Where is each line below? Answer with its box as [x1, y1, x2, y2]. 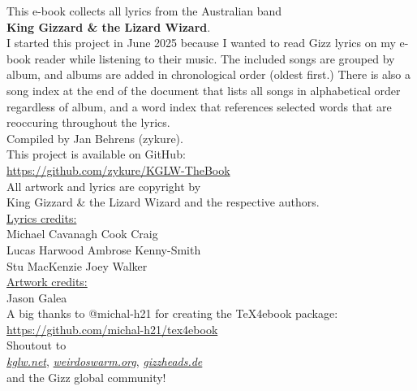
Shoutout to [6, 337, 67, 354]
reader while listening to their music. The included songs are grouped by [34, 50, 395, 67]
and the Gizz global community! [6, 368, 166, 385]
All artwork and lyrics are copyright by [6, 177, 201, 194]
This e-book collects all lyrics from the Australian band [6, 2, 282, 19]
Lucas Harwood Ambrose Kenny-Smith [6, 241, 201, 258]
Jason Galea [6, 289, 67, 306]
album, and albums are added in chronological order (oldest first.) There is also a [6, 66, 411, 83]
